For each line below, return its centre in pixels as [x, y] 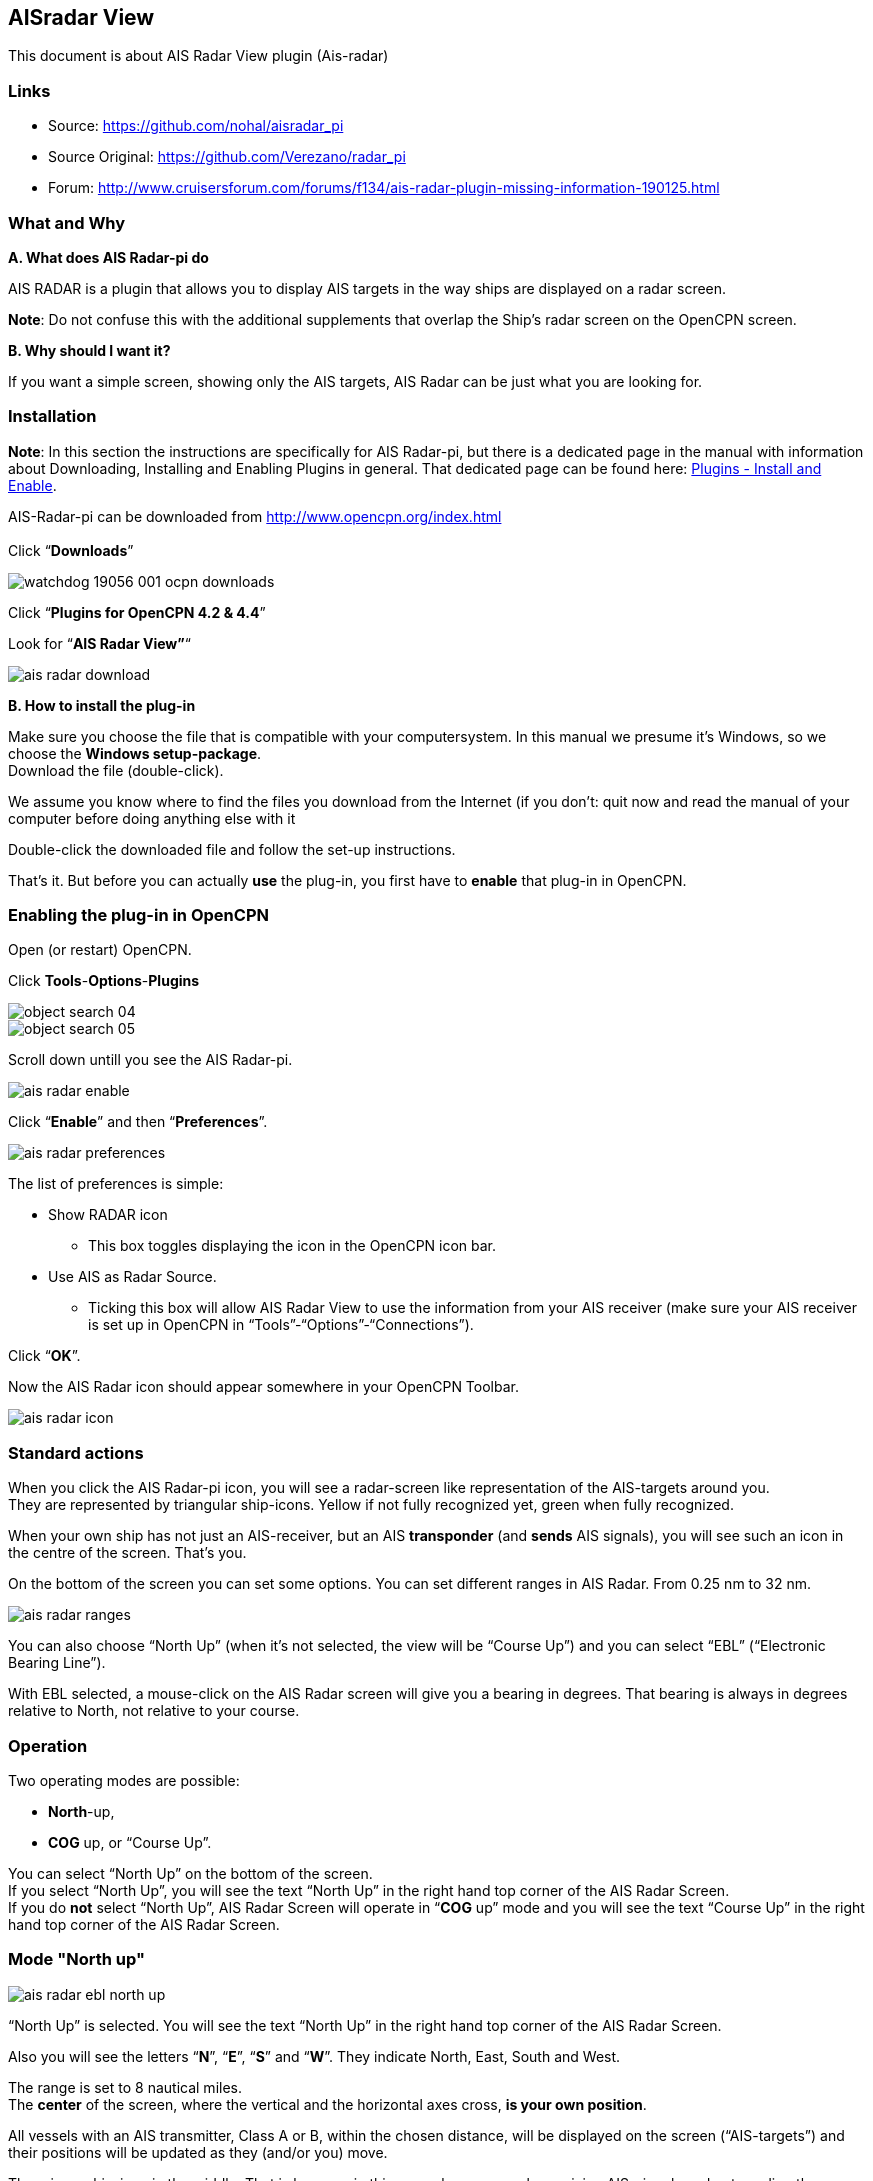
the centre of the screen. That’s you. [127, 1553]
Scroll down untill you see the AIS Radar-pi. [150, 1060]
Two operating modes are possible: [124, 1780]
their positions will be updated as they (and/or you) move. [198, 2152]
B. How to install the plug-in [102, 705]
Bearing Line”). [57, 1663]
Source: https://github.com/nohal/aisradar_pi [196, 126]
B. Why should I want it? [89, 350]
